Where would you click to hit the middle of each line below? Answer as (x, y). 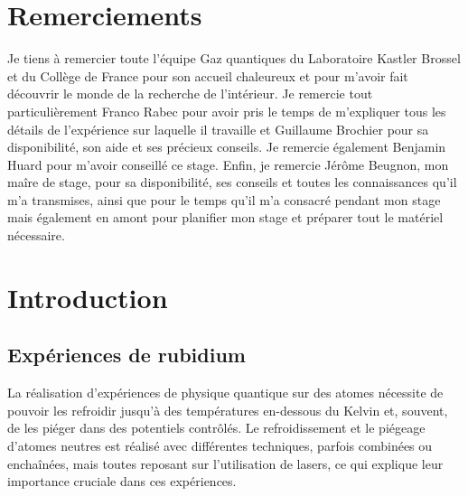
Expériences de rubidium (126, 355)
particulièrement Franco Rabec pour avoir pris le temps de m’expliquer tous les (227, 111)
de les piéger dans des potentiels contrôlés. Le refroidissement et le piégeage (216, 428)
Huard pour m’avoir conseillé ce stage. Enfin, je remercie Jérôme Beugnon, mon (228, 164)
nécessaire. (36, 235)
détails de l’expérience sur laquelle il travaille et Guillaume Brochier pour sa (218, 129)
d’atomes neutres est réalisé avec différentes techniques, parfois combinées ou (220, 446)
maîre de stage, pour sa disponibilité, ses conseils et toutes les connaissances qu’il (232, 182)
